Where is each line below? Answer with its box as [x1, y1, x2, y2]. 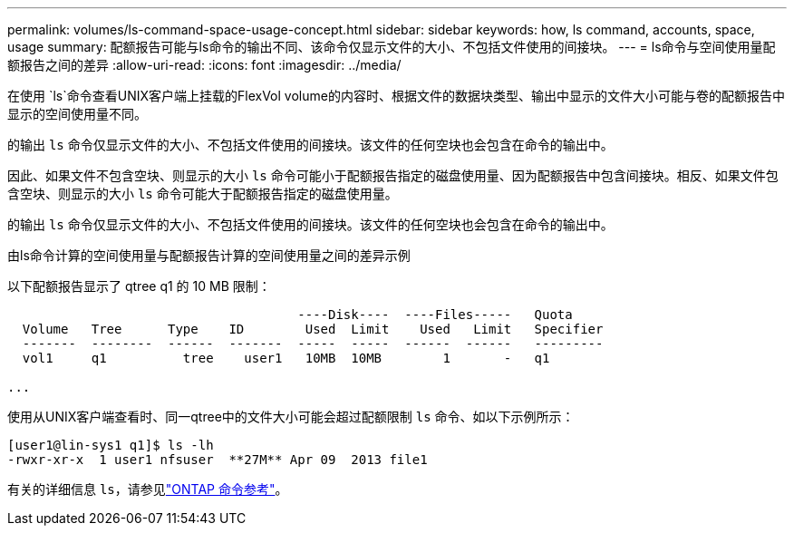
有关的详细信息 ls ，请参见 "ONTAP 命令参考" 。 [7, 481, 288, 497]
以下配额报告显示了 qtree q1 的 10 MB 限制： [7, 278, 271, 294]
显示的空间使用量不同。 [7, 106, 147, 121]
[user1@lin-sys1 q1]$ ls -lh [7, 438, 214, 452]
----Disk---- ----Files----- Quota [297, 307, 573, 322]
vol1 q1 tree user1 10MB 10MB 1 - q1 [22, 351, 550, 365]
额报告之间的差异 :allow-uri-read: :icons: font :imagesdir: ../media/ [7, 57, 402, 73]
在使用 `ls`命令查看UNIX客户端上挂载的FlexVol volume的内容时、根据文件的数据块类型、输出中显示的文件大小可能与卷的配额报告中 [7, 88, 785, 103]
